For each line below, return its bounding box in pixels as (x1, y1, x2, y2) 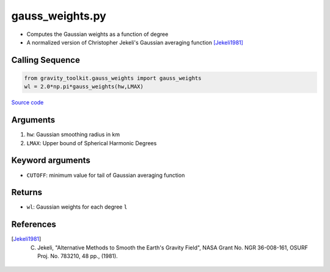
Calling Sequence (11, 55, 81, 65)
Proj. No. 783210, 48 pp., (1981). (37, 252, 119, 260)
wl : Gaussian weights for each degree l (26, 203, 128, 210)
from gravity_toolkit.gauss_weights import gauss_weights (24, 74, 202, 82)
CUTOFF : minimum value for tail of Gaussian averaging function (26, 171, 185, 179)
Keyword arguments (11, 156, 91, 166)
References (11, 220, 56, 230)
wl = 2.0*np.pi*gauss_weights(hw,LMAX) (24, 83, 144, 90)
